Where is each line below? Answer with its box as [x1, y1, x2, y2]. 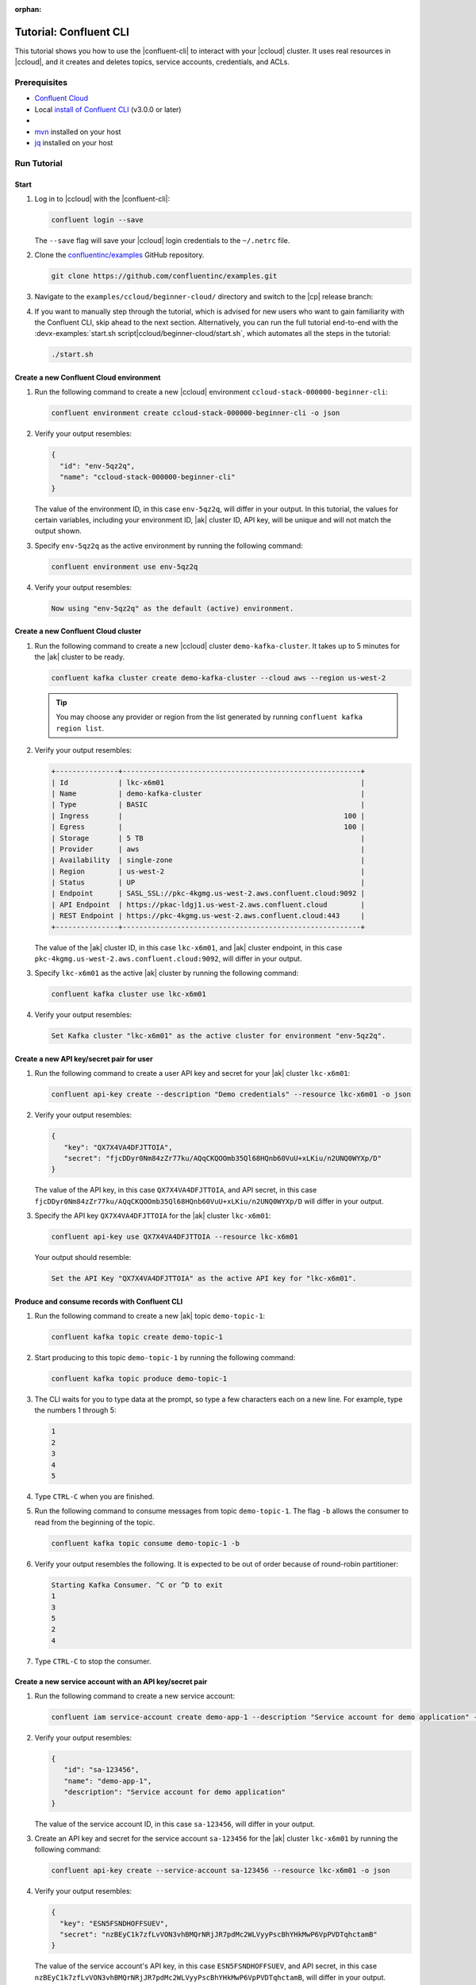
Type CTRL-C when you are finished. [34, 1492, 155, 1501]
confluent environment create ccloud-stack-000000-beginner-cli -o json [51, 409, 340, 418]
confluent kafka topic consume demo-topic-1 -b [51, 1539, 240, 1548]
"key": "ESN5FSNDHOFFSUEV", [59, 1918, 169, 1928]
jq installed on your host [34, 138, 113, 147]
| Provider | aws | [51, 844, 365, 854]
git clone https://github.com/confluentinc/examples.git [51, 272, 278, 281]
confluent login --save [51, 215, 144, 224]
